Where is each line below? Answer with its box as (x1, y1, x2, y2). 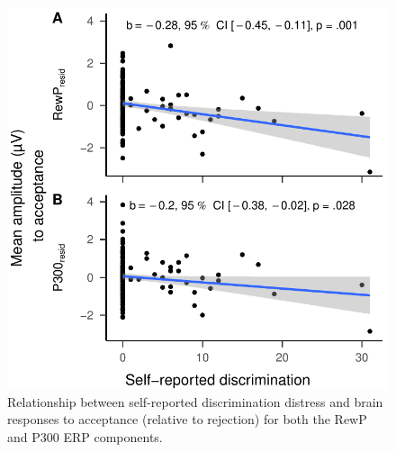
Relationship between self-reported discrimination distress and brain (7, 392, 383, 411)
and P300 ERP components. (7, 427, 163, 446)
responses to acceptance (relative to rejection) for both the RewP (7, 410, 367, 429)
